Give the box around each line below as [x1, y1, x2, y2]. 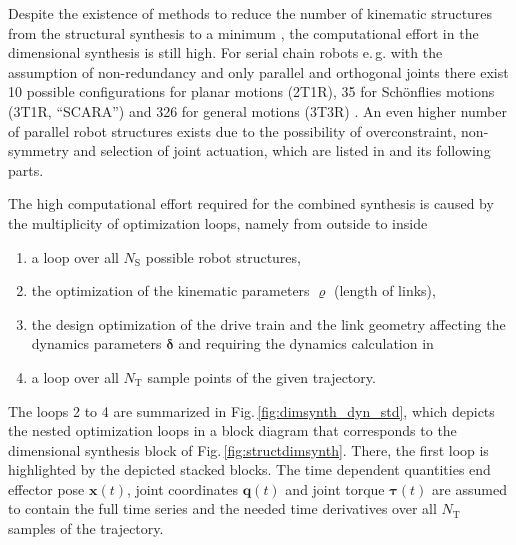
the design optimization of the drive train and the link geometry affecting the [31, 313, 506, 334]
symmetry [8, 140, 69, 161]
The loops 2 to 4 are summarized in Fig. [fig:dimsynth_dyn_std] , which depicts [8, 400, 495, 421]
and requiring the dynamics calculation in [178, 333, 434, 354]
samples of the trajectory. [8, 518, 164, 539]
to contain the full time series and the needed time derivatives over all [8, 498, 437, 519]
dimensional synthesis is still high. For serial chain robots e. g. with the [8, 42, 443, 63]
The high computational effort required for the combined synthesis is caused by [8, 193, 494, 214]
